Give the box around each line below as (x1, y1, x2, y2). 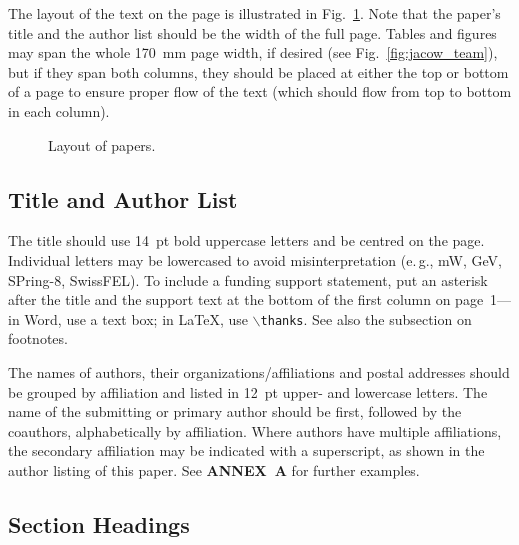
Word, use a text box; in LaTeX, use (24, 308, 248, 329)
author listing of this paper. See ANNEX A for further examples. (8, 459, 420, 480)
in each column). (8, 100, 110, 121)
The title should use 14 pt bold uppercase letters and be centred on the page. (8, 230, 485, 251)
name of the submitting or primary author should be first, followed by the (8, 401, 462, 422)
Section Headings (8, 508, 190, 539)
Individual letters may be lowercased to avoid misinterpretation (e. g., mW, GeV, (8, 249, 502, 270)
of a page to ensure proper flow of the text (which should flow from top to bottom (8, 81, 512, 102)
